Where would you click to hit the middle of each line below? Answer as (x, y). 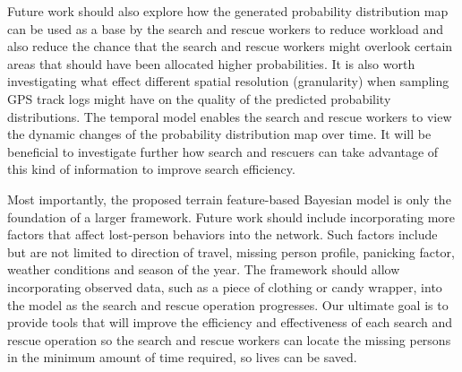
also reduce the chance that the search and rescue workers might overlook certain (230, 46)
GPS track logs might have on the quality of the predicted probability (199, 98)
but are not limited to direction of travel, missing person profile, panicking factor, (231, 251)
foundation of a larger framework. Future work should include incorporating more (231, 216)
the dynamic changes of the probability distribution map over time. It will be (219, 134)
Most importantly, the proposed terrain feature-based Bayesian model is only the (229, 199)
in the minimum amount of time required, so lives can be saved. (182, 357)
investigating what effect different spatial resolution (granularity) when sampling (228, 81)
